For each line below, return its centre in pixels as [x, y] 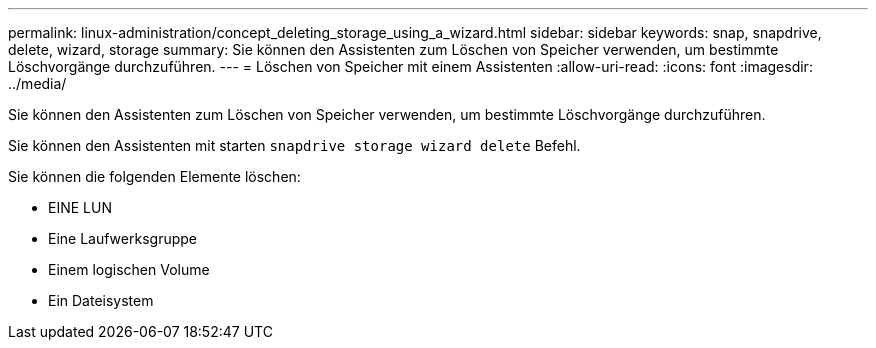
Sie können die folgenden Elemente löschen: [154, 176]
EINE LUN [80, 207]
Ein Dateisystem [101, 300]
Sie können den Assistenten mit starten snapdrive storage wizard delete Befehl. [294, 145]
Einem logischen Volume [129, 269]
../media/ [37, 83]
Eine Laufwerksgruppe [122, 238]
